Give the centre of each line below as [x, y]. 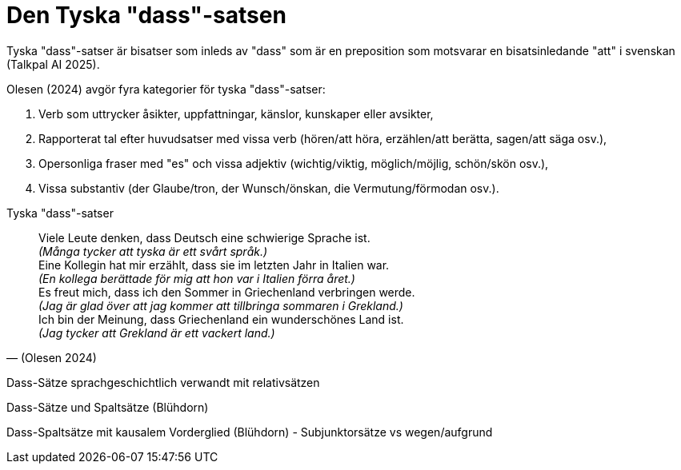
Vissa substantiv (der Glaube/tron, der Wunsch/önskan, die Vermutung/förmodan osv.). [269, 188]
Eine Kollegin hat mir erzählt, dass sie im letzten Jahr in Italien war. [214, 265]
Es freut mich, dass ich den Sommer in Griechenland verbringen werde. [227, 292]
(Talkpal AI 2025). [53, 64]
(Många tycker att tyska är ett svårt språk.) [153, 251]
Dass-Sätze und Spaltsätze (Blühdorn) [108, 407]
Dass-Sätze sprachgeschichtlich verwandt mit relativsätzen [163, 382]
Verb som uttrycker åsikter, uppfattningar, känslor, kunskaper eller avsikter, [236, 114]
